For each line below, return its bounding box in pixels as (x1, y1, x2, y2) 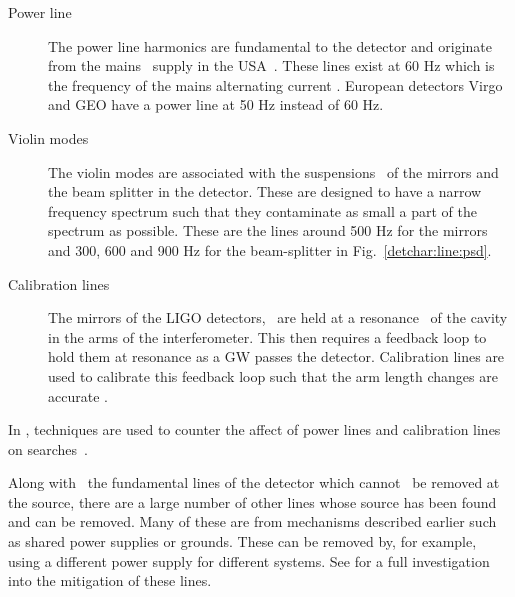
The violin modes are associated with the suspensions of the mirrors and (48, 161, 499, 182)
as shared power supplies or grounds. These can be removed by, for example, (8, 531, 477, 552)
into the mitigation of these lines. (8, 570, 212, 591)
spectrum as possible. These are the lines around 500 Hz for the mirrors (48, 220, 488, 241)
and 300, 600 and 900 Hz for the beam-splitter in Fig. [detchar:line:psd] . (48, 239, 492, 260)
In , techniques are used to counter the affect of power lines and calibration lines (8, 419, 501, 440)
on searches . (8, 438, 88, 459)
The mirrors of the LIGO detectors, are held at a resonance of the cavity (48, 307, 508, 328)
